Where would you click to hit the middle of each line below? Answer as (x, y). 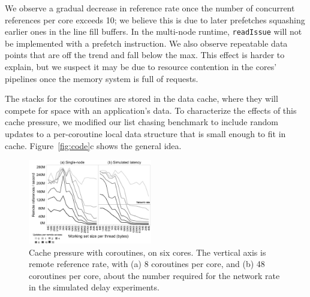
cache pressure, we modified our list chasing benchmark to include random (142, 122)
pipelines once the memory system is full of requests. (102, 78)
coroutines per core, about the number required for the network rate (154, 275)
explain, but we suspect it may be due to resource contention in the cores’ (141, 67)
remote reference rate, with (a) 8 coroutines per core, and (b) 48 (147, 264)
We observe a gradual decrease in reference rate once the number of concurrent (150, 8)
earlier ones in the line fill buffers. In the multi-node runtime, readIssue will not (154, 31)
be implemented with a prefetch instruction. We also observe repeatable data (146, 43)
